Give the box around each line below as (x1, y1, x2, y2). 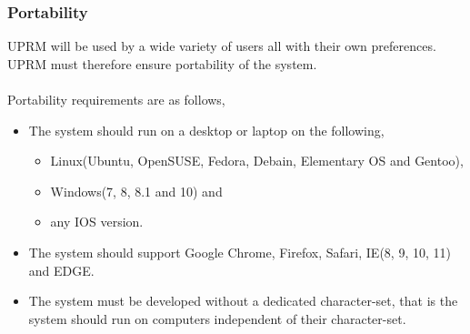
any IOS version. (50, 212, 144, 231)
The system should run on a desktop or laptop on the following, (28, 120, 385, 139)
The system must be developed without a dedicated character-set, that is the (28, 291, 458, 310)
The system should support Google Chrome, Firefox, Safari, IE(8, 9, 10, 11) (28, 242, 451, 261)
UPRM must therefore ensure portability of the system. (7, 54, 317, 73)
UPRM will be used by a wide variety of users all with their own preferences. (7, 36, 436, 56)
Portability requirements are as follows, (7, 90, 225, 108)
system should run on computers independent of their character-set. (28, 309, 406, 328)
